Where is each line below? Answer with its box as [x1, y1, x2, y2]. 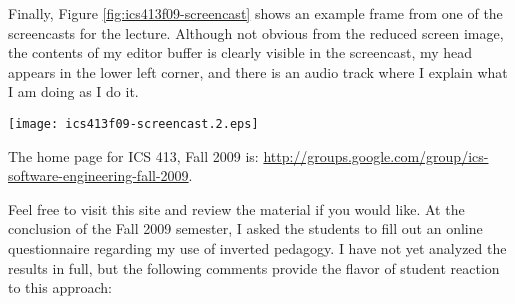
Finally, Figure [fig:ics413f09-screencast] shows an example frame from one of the [8, 3, 503, 23]
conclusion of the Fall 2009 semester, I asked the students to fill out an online [8, 218, 483, 239]
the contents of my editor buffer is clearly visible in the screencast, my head [8, 42, 473, 63]
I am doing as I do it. [8, 81, 139, 102]
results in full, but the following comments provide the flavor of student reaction [8, 257, 500, 278]
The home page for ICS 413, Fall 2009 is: [8, 145, 259, 166]
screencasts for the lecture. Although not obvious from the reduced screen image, [8, 22, 504, 43]
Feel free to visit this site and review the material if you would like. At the [8, 198, 465, 219]
